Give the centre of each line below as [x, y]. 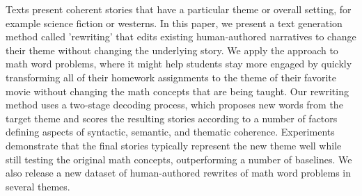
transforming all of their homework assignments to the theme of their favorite [171, 77]
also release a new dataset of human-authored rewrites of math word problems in [179, 173]
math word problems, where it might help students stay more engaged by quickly [179, 64]
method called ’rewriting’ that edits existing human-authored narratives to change [181, 36]
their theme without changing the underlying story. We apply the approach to [172, 50]
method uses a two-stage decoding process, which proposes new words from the [174, 105]
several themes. [38, 186]
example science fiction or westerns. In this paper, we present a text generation [174, 23]
